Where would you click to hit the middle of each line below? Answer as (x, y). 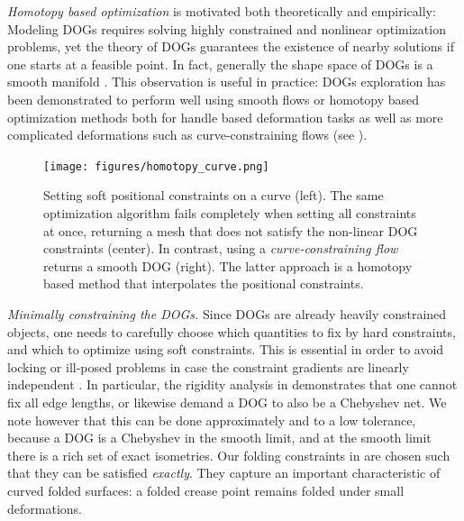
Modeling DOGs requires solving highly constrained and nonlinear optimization (227, 28)
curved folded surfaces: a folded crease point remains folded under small (206, 490)
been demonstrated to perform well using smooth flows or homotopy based (214, 99)
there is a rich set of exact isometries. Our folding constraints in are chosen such (229, 455)
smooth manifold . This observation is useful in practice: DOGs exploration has (227, 82)
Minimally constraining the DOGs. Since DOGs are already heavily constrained (227, 313)
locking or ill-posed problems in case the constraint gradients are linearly (208, 366)
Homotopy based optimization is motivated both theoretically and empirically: (222, 11)
